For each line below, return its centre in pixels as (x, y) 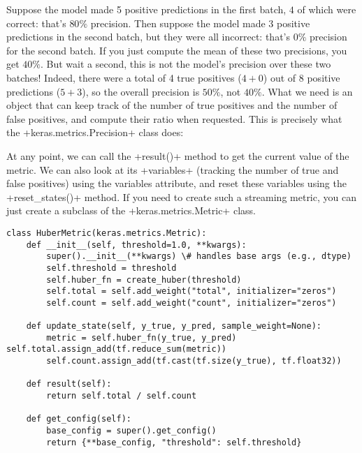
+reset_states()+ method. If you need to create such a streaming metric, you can (181, 196)
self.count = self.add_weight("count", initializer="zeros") (191, 303)
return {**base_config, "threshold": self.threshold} (174, 442)
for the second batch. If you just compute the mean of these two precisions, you (177, 50)
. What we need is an (307, 91)
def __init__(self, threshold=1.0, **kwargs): (136, 245)
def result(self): (69, 384)
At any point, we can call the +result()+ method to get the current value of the (178, 155)
